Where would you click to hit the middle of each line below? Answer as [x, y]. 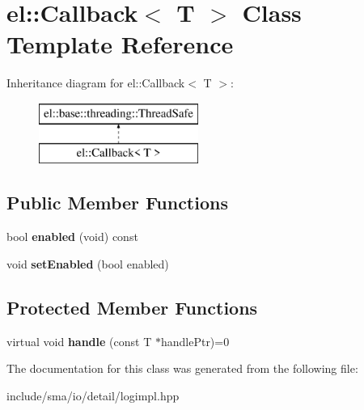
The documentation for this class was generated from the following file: [182, 368]
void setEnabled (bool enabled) [88, 263]
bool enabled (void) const [72, 237]
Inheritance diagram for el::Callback [96, 83]
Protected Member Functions [132, 307]
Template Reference [120, 44]
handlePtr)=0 [195, 341]
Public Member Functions [117, 203]
